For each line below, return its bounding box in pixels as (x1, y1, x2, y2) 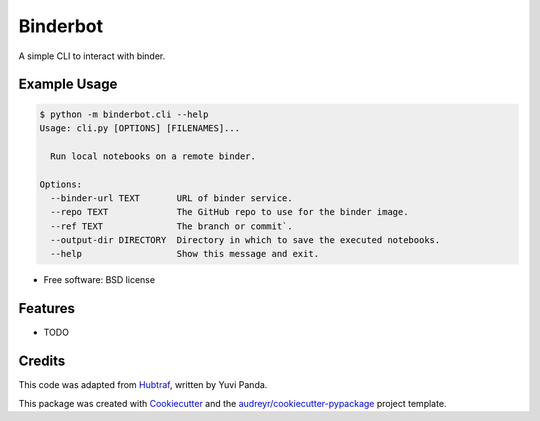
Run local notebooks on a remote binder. (50, 150, 257, 162)
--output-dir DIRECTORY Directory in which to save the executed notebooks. (50, 235, 441, 246)
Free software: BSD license (43, 274, 155, 286)
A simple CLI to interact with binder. (18, 50, 166, 62)
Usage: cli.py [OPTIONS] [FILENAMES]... (39, 122, 240, 134)
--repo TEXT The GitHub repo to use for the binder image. (50, 206, 409, 218)
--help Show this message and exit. (50, 248, 320, 260)
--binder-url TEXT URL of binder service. (50, 192, 294, 204)
